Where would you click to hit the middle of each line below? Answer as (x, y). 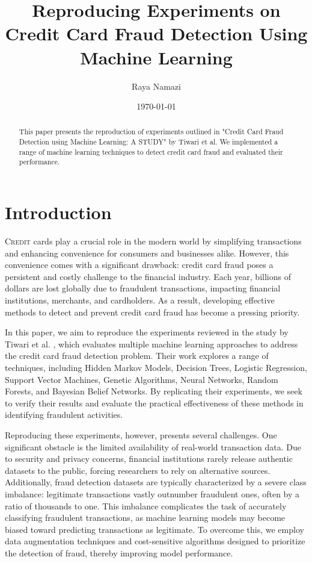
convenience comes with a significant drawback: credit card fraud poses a (139, 265)
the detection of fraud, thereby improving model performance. (119, 552)
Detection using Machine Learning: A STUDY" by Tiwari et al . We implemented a (148, 142)
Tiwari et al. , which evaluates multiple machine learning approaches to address (151, 344)
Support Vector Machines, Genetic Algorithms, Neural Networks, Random (142, 379)
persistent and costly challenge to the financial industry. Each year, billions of (148, 276)
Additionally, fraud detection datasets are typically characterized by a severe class (156, 482)
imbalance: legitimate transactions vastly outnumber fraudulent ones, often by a (152, 493)
